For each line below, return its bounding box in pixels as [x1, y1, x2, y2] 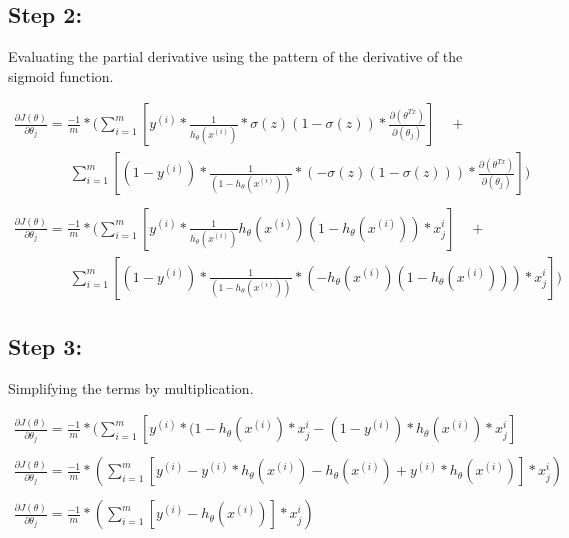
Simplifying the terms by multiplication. [8, 377, 254, 398]
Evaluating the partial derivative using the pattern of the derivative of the [8, 46, 463, 67]
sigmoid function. [8, 65, 114, 86]
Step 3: [8, 330, 83, 361]
